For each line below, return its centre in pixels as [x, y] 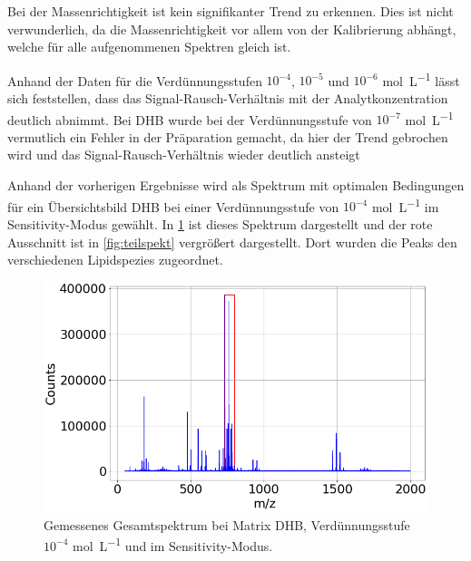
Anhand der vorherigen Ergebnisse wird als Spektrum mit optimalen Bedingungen [236, 185]
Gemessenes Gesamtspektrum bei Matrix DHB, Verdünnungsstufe [227, 524]
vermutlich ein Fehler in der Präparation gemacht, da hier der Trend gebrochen [228, 136]
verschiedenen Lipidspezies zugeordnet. [115, 260]
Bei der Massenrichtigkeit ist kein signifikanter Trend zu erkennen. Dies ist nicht [231, 11]
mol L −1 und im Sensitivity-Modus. [172, 544]
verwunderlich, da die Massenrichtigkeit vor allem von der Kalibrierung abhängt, [232, 29]
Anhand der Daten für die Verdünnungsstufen [135, 80]
